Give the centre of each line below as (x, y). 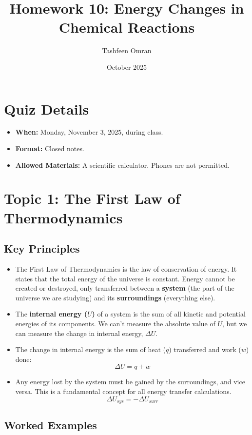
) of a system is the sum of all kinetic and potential (169, 314)
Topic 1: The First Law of (92, 198)
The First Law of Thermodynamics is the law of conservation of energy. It (126, 268)
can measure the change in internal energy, (79, 333)
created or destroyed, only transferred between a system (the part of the (125, 288)
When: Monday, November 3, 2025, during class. (89, 132)
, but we (234, 323)
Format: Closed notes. (50, 148)
